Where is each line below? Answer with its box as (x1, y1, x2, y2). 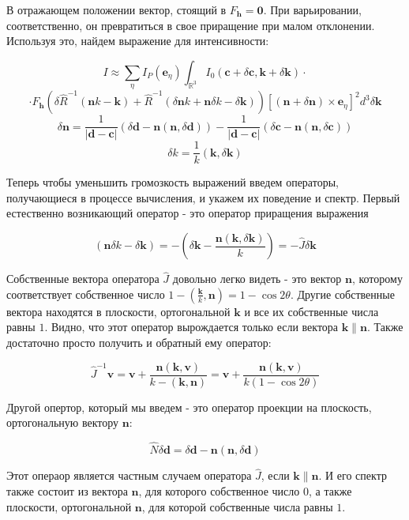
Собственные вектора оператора (6, 270, 159, 287)
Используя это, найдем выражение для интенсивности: (6, 32, 269, 49)
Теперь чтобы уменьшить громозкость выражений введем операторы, (6, 174, 339, 190)
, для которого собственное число (138, 482, 300, 499)
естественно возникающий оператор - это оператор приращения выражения (6, 205, 369, 221)
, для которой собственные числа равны (141, 498, 333, 514)
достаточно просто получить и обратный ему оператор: (6, 334, 272, 351)
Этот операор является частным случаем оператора (6, 467, 252, 484)
